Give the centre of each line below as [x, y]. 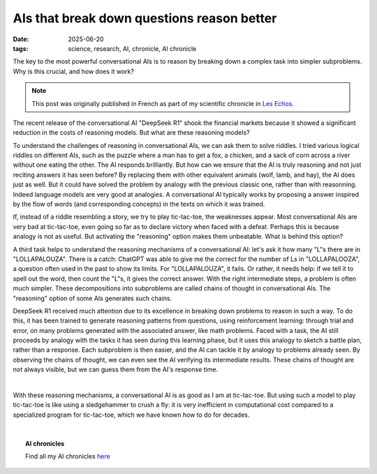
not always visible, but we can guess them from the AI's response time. [116, 369]
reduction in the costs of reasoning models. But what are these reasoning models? [132, 133]
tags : [21, 48]
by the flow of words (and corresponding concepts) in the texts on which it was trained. [139, 204]
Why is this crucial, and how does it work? [73, 71]
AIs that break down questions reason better [145, 18]
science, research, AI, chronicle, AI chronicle [132, 48]
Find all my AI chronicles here [68, 456]
